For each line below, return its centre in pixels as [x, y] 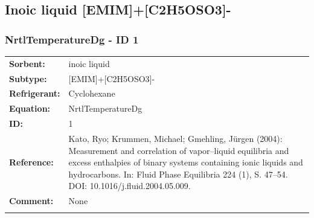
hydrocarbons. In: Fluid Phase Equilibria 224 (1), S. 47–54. [178, 174]
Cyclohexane [92, 93]
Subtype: [28, 78]
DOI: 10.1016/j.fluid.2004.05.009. [130, 186]
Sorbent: [27, 63]
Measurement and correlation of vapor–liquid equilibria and [179, 150]
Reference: [31, 162]
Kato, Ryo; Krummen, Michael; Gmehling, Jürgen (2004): [175, 138]
